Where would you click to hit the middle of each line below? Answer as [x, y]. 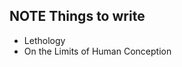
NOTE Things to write [77, 16]
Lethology [44, 40]
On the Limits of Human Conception [97, 51]
